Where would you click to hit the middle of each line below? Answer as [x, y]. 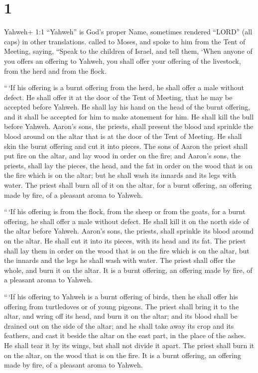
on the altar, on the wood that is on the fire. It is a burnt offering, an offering [123, 355]
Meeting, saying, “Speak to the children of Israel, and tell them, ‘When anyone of [128, 51]
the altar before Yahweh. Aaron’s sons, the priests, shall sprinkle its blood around [129, 231]
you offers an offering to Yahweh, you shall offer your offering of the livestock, [123, 61]
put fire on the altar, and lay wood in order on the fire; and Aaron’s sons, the [122, 156]
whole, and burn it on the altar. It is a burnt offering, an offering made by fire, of [128, 270]
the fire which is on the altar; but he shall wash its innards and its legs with [120, 175]
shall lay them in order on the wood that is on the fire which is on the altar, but [127, 250]
